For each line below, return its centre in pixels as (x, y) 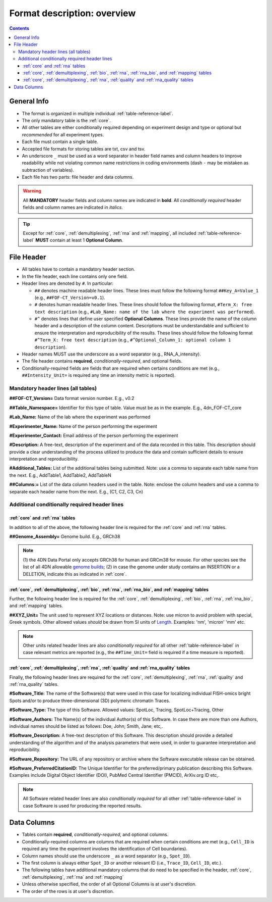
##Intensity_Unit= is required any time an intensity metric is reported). (99, 375)
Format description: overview (73, 13)
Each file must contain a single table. (60, 142)
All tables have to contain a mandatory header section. (79, 269)
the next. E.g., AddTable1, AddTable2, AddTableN (60, 475)
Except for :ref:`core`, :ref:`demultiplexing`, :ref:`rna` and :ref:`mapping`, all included (110, 233)
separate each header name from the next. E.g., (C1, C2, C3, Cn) (76, 491)
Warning (32, 191)
